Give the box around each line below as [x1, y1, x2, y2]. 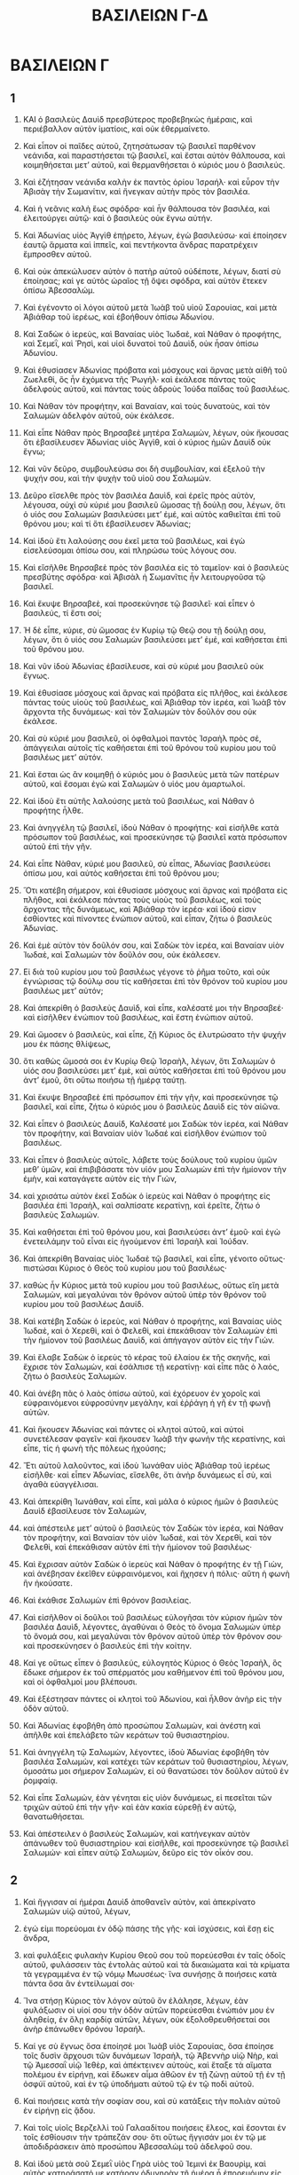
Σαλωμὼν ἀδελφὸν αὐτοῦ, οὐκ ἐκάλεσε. [22, 410, 175, 421]
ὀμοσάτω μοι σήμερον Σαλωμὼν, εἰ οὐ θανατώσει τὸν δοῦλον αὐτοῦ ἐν [22, 1766, 289, 1776]
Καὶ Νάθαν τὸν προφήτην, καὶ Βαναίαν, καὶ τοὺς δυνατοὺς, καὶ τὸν [22, 401, 271, 411]
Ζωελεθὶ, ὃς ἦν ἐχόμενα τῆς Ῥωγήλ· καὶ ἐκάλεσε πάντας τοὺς [22, 374, 256, 384]
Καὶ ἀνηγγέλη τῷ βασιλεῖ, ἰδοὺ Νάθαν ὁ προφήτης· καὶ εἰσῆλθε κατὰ [22, 823, 279, 832]
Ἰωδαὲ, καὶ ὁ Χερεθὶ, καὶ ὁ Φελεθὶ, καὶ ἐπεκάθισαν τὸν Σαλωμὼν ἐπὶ [22, 1326, 278, 1336]
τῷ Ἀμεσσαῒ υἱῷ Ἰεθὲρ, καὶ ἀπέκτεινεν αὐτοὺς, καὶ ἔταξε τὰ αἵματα [22, 2060, 271, 2070]
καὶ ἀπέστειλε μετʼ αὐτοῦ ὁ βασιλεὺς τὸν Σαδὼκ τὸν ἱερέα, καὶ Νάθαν [22, 1523, 284, 1533]
